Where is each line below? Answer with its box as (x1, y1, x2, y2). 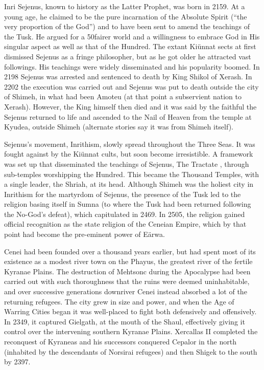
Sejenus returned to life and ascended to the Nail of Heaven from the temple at (4, 111, 252, 122)
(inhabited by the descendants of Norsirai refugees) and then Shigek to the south (4, 346, 257, 357)
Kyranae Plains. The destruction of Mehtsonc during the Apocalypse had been (4, 266, 251, 276)
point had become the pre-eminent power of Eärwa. (4, 229, 165, 240)
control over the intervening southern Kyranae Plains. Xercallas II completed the (4, 326, 258, 337)
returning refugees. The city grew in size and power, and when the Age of (4, 296, 234, 307)
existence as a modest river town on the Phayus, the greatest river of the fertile (4, 256, 253, 267)
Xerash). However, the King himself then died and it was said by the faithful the (4, 101, 257, 112)
